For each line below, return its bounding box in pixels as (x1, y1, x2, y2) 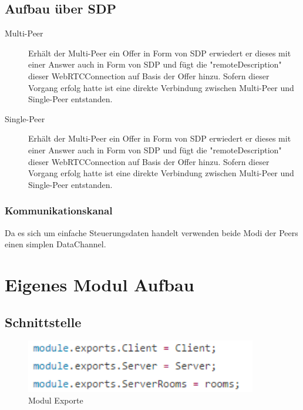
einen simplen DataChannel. (5, 238, 106, 250)
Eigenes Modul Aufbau (5, 272, 194, 296)
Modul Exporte (28, 394, 83, 406)
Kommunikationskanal (5, 203, 113, 218)
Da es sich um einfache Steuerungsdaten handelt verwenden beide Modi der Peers (5, 226, 298, 238)
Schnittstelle (5, 312, 82, 331)
